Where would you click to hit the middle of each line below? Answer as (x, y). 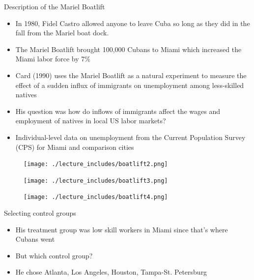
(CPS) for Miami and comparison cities (75, 147)
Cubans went (35, 239)
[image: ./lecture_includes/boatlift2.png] (96, 164)
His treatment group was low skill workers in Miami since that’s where (122, 229)
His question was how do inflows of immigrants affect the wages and (118, 111)
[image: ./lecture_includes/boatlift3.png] (96, 181)
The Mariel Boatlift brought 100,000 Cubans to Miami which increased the (128, 49)
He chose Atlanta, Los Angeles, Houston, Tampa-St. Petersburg (111, 272)
